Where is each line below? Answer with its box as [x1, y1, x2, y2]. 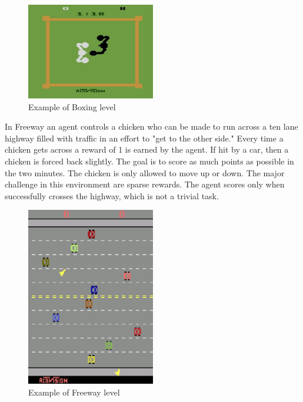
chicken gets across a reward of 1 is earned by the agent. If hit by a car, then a [5, 143, 289, 156]
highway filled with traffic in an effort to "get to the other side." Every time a [5, 131, 284, 144]
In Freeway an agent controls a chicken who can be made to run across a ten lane [5, 120, 298, 133]
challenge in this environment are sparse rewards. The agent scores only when [5, 178, 285, 190]
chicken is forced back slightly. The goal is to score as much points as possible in [5, 154, 294, 167]
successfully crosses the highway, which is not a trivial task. [5, 189, 219, 202]
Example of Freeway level [28, 385, 120, 398]
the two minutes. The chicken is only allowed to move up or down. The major [5, 166, 285, 179]
